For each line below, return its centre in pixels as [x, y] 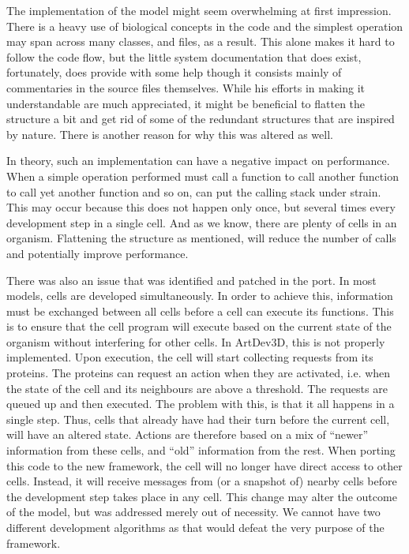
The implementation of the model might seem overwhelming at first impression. [199, 10]
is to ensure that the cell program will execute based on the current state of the [199, 326]
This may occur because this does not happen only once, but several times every [201, 207]
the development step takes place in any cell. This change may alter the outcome [202, 496]
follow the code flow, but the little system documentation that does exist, [184, 56]
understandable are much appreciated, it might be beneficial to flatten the [186, 103]
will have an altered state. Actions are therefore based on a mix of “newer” [188, 434]
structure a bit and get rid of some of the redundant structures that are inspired [201, 119]
